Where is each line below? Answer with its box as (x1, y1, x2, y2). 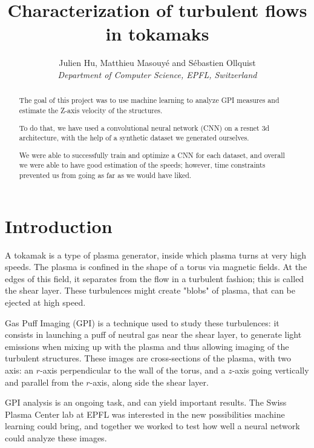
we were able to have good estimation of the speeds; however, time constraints (19, 160, 266, 170)
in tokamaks (105, 21, 209, 46)
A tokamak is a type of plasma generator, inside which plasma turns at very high (5, 248, 306, 261)
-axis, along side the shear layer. (90, 375, 209, 388)
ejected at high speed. (5, 295, 86, 308)
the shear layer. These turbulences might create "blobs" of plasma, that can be (5, 284, 295, 297)
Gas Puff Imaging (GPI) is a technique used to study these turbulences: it (5, 316, 280, 329)
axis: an (5, 363, 34, 376)
